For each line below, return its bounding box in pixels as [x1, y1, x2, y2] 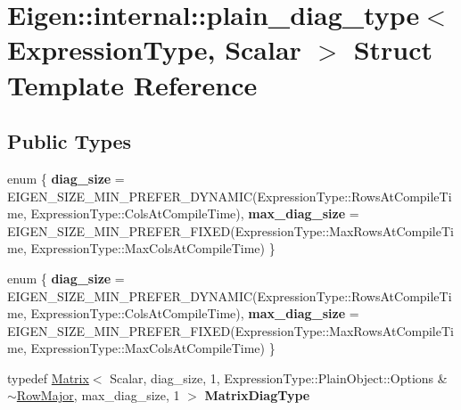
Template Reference [7, 66, 258, 102]
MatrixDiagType [204, 386, 310, 405]
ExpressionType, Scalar [7, 31, 301, 68]
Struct [353, 31, 433, 68]
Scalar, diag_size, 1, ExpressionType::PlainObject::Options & [110, 368, 448, 387]
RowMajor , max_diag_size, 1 [16, 386, 180, 405]
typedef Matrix [7, 368, 89, 387]
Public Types [7, 127, 132, 155]
